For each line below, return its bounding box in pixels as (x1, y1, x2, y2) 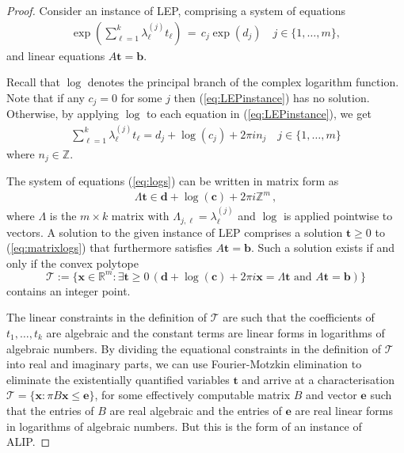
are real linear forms (295, 402, 393, 418)
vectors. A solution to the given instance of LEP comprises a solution (6, 223, 343, 240)
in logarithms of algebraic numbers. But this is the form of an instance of (6, 417, 362, 434)
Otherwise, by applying (6, 105, 120, 122)
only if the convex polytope (6, 254, 139, 271)
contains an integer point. (6, 282, 131, 299)
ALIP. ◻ (6, 433, 51, 450)
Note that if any (6, 89, 85, 105)
